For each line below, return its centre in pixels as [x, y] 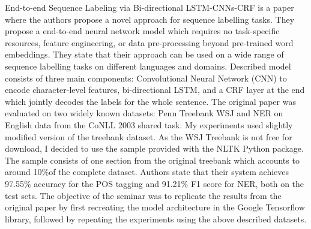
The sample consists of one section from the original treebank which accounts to [152, 160]
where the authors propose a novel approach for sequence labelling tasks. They [150, 19]
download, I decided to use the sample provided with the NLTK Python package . [154, 148]
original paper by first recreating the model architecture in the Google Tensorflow [155, 207]
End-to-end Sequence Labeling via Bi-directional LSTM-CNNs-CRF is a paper [149, 7]
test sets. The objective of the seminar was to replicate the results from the [143, 195]
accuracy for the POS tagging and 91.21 [107, 183]
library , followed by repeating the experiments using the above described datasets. [156, 219]
